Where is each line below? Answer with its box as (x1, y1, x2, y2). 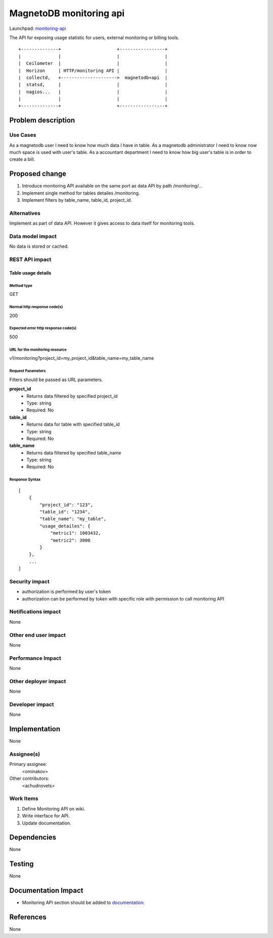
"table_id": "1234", (39, 509, 90, 515)
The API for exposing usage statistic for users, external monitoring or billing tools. (9, 34, 179, 41)
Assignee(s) (9, 751, 40, 758)
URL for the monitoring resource (9, 347, 67, 352)
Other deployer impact (9, 678, 66, 685)
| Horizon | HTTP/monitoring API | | (18, 67, 168, 73)
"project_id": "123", (39, 502, 94, 508)
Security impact (9, 578, 50, 585)
